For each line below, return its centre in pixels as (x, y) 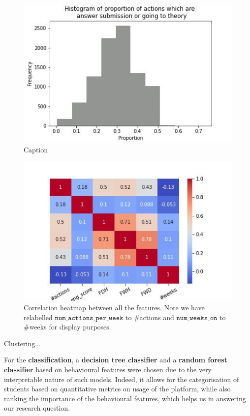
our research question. (37, 408)
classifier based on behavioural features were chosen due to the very (108, 370)
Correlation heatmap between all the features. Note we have (114, 308)
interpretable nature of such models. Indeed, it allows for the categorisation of (122, 379)
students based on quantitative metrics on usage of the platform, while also (117, 389)
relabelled (38, 317)
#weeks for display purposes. (67, 327)
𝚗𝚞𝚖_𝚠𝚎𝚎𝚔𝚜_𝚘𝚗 (197, 318)
